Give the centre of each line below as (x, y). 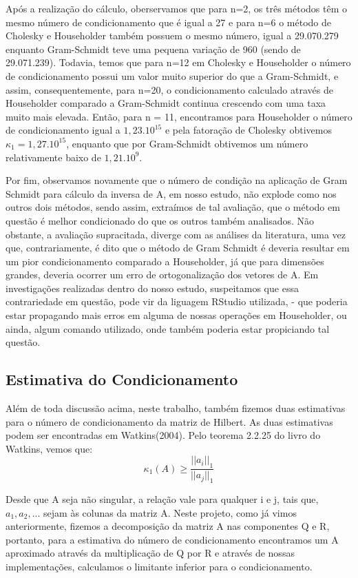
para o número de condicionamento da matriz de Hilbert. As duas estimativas (169, 421)
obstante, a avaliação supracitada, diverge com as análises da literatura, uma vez (176, 234)
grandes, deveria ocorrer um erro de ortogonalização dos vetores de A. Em (162, 275)
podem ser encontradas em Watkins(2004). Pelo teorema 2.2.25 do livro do (163, 435)
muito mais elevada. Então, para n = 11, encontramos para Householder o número (179, 116)
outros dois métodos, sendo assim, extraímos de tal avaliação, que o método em (173, 207)
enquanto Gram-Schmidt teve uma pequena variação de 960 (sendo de (153, 49)
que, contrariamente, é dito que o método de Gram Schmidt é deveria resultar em (178, 248)
